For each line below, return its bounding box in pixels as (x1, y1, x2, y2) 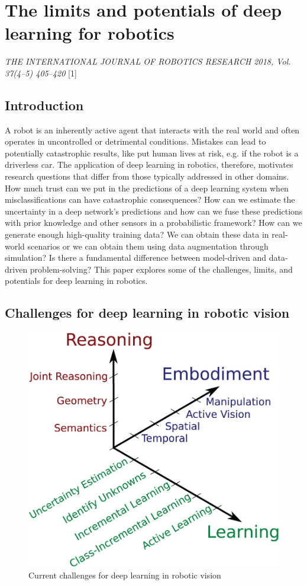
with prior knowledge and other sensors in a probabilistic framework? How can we (5, 216, 302, 229)
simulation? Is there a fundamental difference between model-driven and (5, 251, 267, 264)
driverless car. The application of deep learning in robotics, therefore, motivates (5, 158, 293, 171)
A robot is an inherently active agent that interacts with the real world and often (5, 123, 300, 136)
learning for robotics (5, 21, 174, 45)
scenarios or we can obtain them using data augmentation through (27, 239, 269, 252)
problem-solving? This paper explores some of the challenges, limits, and (30, 263, 293, 275)
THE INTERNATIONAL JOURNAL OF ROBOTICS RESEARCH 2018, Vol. (5, 55, 291, 68)
